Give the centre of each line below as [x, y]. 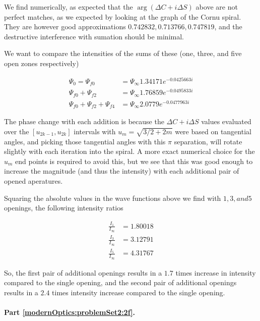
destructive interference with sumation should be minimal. [94, 36]
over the [17, 131]
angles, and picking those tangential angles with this [85, 141]
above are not [217, 7]
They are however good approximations [65, 26]
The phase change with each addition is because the [84, 121]
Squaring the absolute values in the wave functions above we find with [113, 198]
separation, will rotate [208, 141]
